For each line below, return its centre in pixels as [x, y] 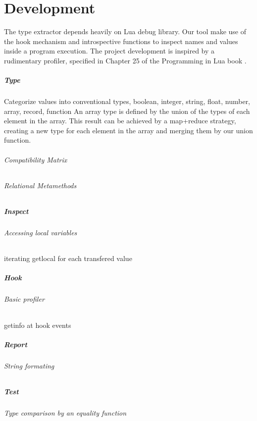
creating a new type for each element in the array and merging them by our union [128, 130]
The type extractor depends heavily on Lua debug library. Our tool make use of [125, 31]
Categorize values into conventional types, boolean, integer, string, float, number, [127, 101]
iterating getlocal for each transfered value [68, 258]
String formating [29, 365]
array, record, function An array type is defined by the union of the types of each [127, 111]
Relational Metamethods [40, 185]
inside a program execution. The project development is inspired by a [109, 51]
